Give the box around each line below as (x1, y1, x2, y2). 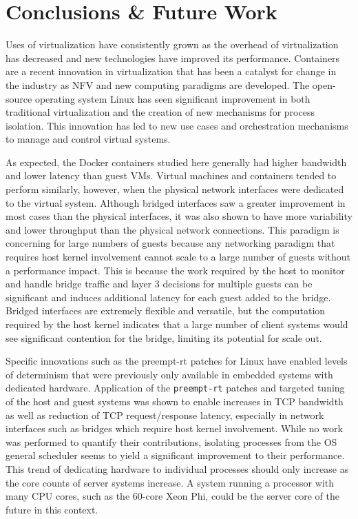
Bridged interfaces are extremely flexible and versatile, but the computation (6, 303, 326, 318)
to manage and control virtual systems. (6, 132, 171, 146)
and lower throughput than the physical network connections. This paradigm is (6, 222, 339, 236)
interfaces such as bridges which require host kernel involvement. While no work (6, 421, 343, 436)
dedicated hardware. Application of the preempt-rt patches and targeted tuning (6, 380, 345, 395)
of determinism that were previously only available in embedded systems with (6, 367, 333, 381)
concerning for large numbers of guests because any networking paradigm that (6, 236, 335, 250)
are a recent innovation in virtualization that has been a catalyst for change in (6, 64, 337, 79)
